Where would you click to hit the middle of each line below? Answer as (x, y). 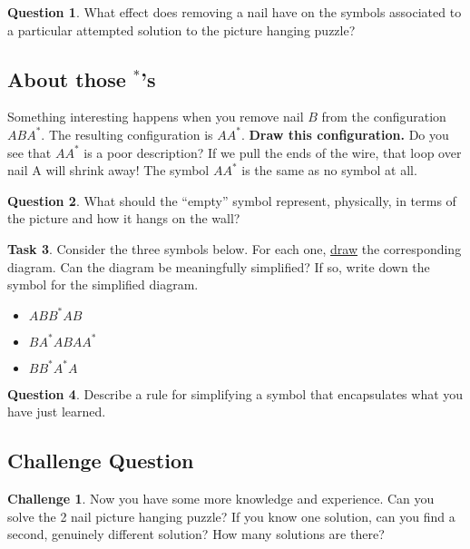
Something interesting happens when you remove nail (156, 117)
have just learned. (57, 412)
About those (67, 78)
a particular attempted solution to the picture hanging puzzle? (181, 29)
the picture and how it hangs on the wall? (124, 218)
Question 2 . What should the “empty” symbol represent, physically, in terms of (232, 200)
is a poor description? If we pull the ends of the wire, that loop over (273, 152)
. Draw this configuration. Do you (345, 134)
